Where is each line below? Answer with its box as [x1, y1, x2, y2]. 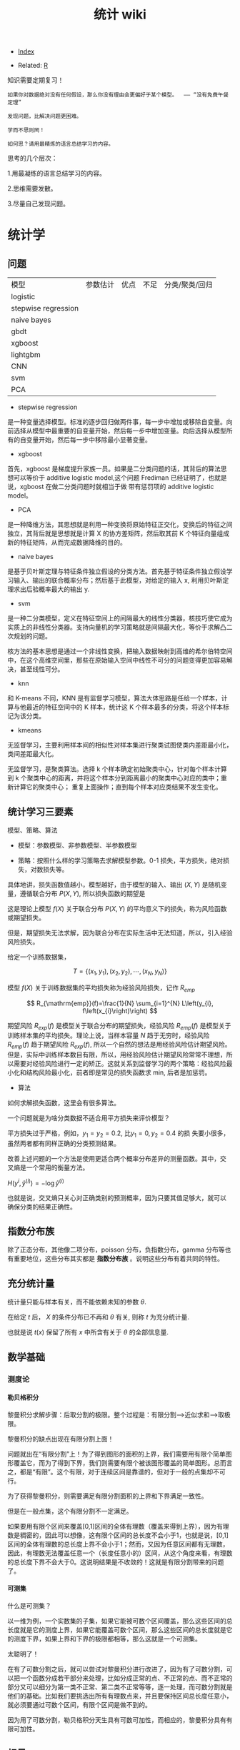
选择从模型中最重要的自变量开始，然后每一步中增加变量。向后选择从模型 [13, 426, 226, 436]
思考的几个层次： [7, 154, 58, 163]
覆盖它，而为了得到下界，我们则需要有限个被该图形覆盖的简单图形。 [13, 1458, 214, 1467]
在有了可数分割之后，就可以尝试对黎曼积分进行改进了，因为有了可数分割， [7, 1664, 226, 1673]
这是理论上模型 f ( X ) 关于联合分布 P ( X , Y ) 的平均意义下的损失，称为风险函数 [7, 905, 227, 912]
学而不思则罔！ [7, 126, 45, 134]
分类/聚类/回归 [164, 280, 213, 290]
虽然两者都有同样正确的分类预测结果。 [7, 1139, 120, 1147]
